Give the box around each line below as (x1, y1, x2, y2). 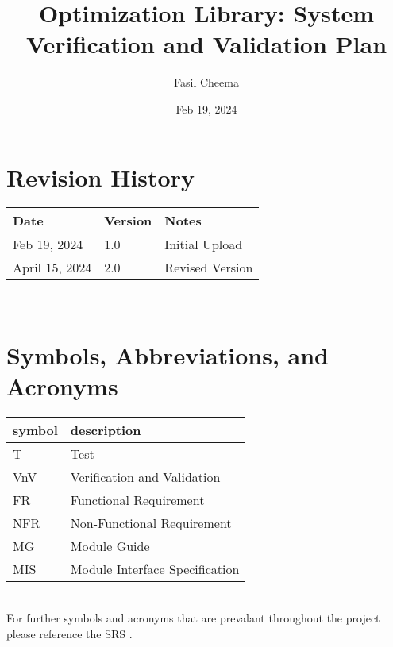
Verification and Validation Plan (25, 28, 387, 60)
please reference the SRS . (6, 625, 133, 641)
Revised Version (164, 258, 253, 277)
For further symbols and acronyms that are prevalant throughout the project (6, 609, 380, 626)
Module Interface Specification (70, 560, 240, 579)
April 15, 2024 (13, 258, 92, 277)
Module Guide (70, 537, 150, 556)
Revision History (6, 160, 195, 193)
